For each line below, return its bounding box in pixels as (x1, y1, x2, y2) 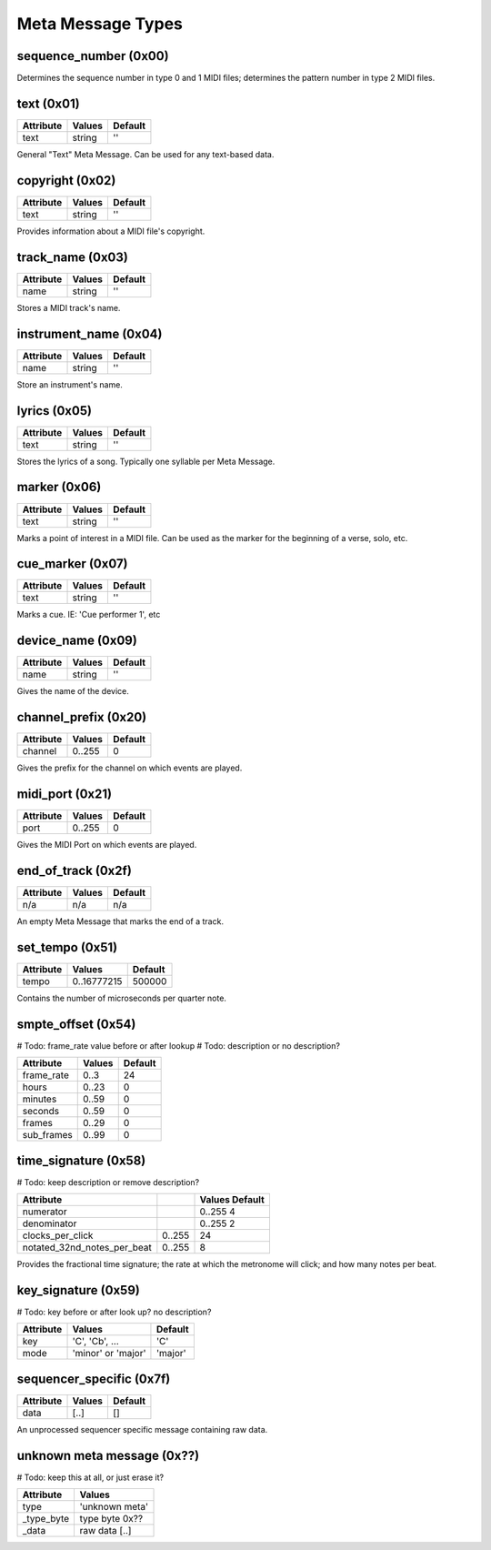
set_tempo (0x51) (16, 940, 118, 955)
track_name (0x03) (16, 249, 129, 265)
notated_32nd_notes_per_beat (22, 1242, 152, 1254)
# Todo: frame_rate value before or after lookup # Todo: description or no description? (16, 1040, 341, 1051)
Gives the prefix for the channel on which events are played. (16, 762, 243, 773)
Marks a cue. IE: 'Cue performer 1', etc (16, 609, 161, 620)
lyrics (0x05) (16, 403, 93, 418)
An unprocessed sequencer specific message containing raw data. (16, 1424, 268, 1434)
